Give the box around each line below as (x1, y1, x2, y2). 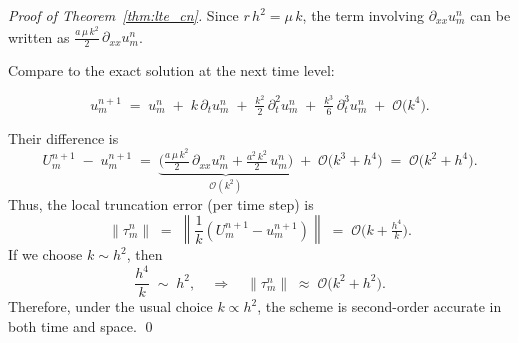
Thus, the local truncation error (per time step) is (8, 193, 314, 214)
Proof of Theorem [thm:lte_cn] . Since (8, 5, 239, 25)
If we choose (8, 244, 83, 265)
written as (8, 26, 70, 47)
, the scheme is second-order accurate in (257, 296, 502, 317)
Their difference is (8, 127, 119, 148)
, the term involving (302, 5, 424, 25)
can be (470, 5, 511, 25)
